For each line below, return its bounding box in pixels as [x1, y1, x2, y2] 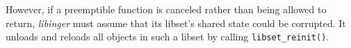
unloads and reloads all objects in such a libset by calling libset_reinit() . [6, 29, 329, 44]
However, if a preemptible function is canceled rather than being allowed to [6, 2, 327, 16]
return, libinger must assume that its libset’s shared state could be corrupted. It [6, 15, 346, 30]
